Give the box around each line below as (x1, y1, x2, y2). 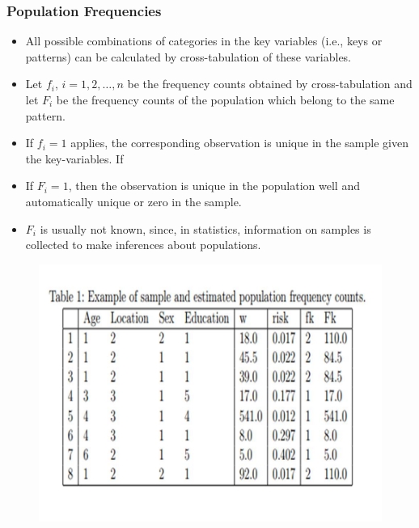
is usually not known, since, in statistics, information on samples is (40, 220, 371, 237)
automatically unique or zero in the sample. (25, 192, 242, 209)
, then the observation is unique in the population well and (68, 177, 360, 194)
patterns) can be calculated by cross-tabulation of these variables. (25, 48, 352, 65)
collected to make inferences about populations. (25, 236, 261, 253)
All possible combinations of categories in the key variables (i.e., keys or (25, 32, 383, 49)
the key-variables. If (25, 150, 124, 167)
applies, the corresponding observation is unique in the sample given (70, 134, 408, 151)
